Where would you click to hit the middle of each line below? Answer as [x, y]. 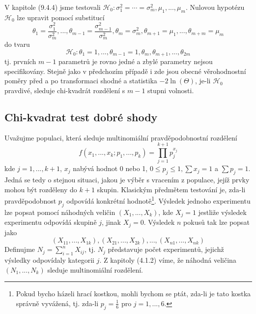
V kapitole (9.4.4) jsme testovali [53, 7]
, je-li [203, 81]
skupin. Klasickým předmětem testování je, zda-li [171, 189]
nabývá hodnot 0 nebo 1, [110, 168]
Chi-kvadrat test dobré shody [81, 117]
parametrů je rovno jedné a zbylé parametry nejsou [135, 61]
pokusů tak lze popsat [216, 222]
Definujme [20, 249]
